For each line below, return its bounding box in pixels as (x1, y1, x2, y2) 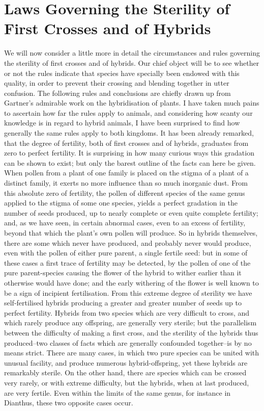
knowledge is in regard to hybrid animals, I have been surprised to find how (4, 117, 240, 128)
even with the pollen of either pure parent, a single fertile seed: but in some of (4, 247, 248, 258)
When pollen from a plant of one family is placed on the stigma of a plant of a (4, 167, 249, 178)
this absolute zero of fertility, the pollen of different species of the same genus (4, 187, 245, 198)
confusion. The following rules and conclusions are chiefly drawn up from (4, 87, 231, 98)
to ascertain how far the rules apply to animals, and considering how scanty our (4, 107, 253, 118)
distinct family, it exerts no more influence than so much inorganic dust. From (4, 177, 248, 188)
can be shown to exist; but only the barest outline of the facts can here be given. (4, 157, 256, 168)
